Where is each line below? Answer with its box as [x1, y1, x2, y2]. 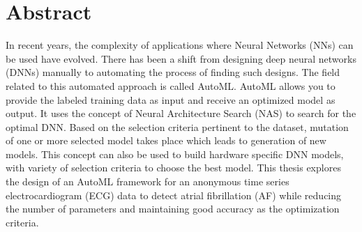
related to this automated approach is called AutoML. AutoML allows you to [6, 78, 335, 93]
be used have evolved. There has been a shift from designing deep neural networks [6, 51, 356, 65]
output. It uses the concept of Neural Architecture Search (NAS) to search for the [6, 106, 356, 121]
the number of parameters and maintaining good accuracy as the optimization [6, 201, 340, 216]
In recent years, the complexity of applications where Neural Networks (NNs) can [6, 38, 354, 52]
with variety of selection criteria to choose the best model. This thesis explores [6, 160, 341, 175]
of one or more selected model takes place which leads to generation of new [6, 133, 326, 148]
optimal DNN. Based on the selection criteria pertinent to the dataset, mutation [6, 119, 349, 134]
